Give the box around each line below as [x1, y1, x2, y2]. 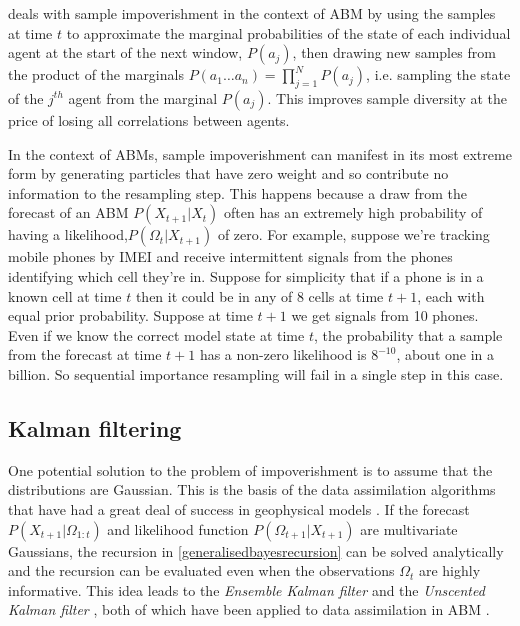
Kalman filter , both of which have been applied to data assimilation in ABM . [8, 599, 490, 620]
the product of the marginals [8, 64, 184, 85]
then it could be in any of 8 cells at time [135, 285, 384, 306]
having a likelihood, [8, 224, 128, 245]
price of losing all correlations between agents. [8, 109, 290, 130]
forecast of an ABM [8, 202, 129, 223]
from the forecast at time [8, 344, 162, 365]
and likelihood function [107, 518, 249, 539]
